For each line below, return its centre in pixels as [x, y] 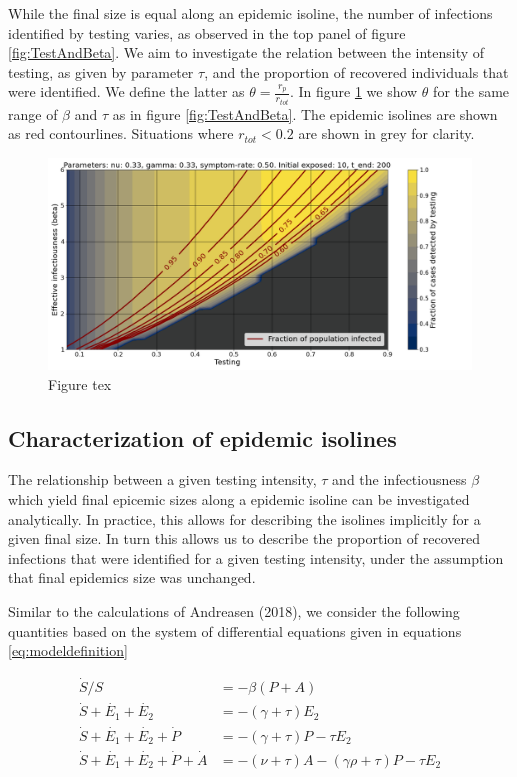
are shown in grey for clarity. [386, 133]
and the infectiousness [399, 479]
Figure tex [80, 383]
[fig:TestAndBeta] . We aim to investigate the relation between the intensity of [246, 52]
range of [33, 113]
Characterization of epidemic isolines [202, 437]
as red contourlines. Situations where [121, 133]
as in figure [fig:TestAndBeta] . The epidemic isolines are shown [305, 113]
